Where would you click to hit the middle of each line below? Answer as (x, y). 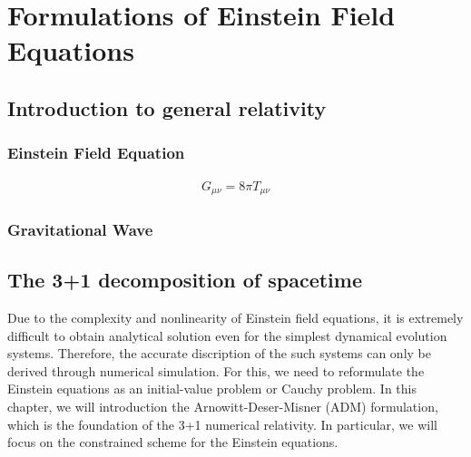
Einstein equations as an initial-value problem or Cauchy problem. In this (212, 389)
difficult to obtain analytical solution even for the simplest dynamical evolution (227, 335)
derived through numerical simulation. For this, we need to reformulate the (216, 370)
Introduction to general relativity (167, 107)
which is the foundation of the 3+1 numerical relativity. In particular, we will (222, 424)
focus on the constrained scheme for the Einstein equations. (173, 442)
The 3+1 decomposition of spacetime (185, 280)
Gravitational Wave (80, 229)
